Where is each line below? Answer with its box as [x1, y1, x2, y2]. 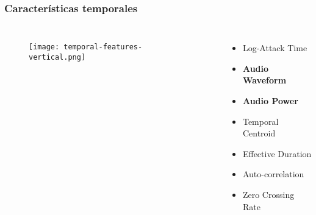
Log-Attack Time [242, 41, 307, 54]
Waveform [242, 74, 287, 86]
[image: [29, 43, 60, 52]
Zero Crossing [242, 188, 295, 200]
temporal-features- [63, 43, 143, 52]
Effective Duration [242, 147, 312, 160]
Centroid [242, 127, 276, 139]
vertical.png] [29, 52, 86, 62]
